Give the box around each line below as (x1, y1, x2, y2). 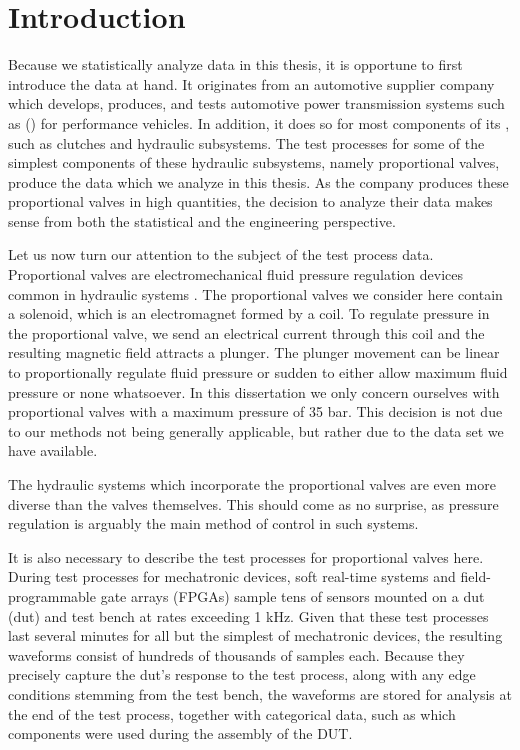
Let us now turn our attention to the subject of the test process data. (8, 244, 434, 265)
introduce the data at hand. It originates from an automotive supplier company (8, 73, 495, 94)
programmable (8, 585, 96, 606)
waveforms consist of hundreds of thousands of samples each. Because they (8, 644, 465, 665)
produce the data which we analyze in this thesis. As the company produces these (8, 171, 509, 192)
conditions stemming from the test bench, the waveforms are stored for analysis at (8, 683, 512, 704)
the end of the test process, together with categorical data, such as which (8, 703, 456, 724)
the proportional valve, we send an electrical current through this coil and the (8, 322, 485, 343)
